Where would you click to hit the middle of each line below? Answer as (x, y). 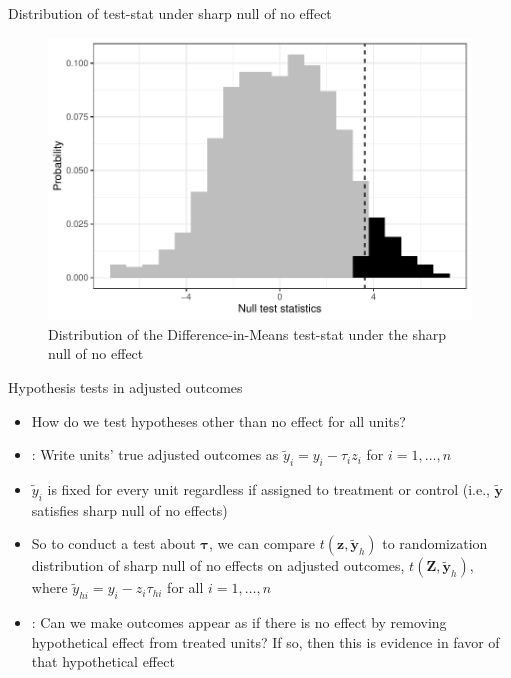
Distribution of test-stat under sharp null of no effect (170, 13)
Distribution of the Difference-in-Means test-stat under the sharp (247, 333)
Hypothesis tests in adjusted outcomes (125, 387)
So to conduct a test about (113, 543)
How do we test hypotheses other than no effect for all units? (218, 420)
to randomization (435, 543)
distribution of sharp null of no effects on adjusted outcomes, (218, 565)
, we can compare (262, 543)
